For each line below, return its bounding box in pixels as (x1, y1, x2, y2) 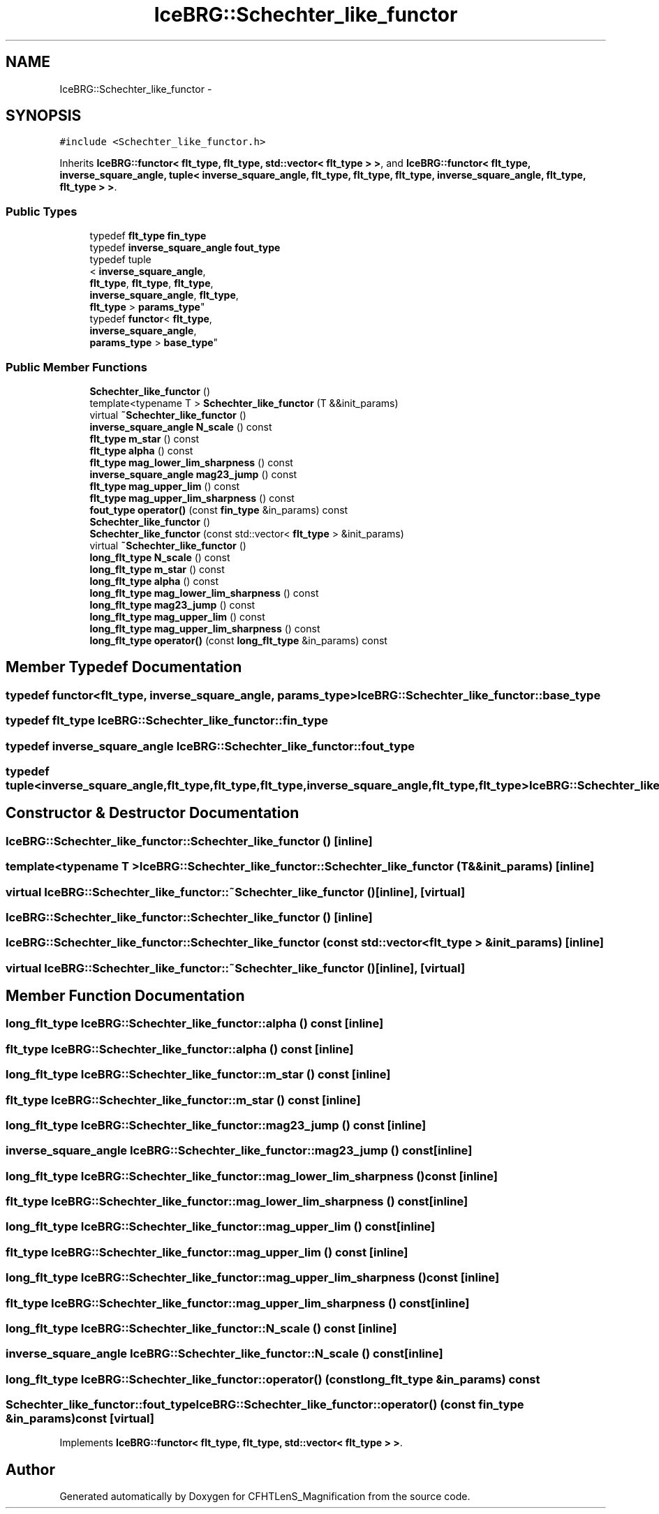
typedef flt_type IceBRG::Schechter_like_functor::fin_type (6, 713, 328, 728)
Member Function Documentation (6, 987, 245, 1005)
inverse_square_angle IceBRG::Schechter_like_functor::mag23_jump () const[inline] (6, 1143, 473, 1158)
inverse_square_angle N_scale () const (89, 420, 272, 433)
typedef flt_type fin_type (89, 230, 207, 242)
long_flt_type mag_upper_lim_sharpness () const (89, 622, 320, 634)
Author (6, 1460, 55, 1478)
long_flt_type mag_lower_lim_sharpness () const (89, 586, 319, 599)
